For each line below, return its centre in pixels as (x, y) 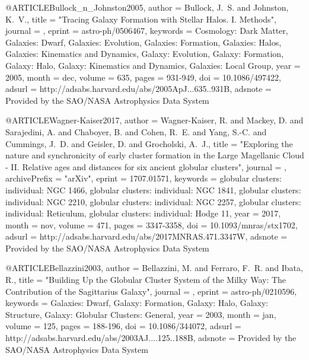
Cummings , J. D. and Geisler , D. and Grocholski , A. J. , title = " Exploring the (149, 143)
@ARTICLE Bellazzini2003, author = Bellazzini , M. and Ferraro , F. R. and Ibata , (154, 268)
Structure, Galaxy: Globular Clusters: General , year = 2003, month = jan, (141, 314)
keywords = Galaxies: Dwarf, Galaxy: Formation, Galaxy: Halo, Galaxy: (137, 303)
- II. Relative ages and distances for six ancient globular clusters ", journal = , (146, 166)
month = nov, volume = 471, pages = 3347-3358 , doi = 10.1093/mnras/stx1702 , (152, 224)
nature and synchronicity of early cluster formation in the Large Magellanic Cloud (155, 155)
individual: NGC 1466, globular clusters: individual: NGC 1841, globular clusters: (153, 189)
